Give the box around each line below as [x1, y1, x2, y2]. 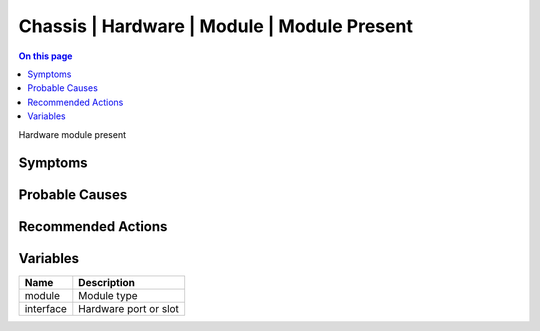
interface [24, 302, 67, 316]
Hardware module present [18, 128, 127, 140]
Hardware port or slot [78, 302, 180, 316]
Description [78, 276, 135, 290]
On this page [18, 50, 73, 62]
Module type [78, 289, 139, 303]
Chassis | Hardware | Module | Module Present [18, 15, 414, 37]
